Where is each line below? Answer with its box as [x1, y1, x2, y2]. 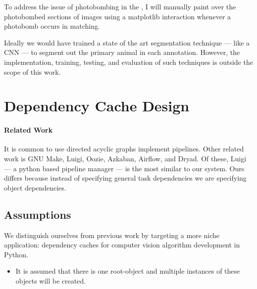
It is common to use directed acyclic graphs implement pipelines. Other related [4, 144, 244, 154]
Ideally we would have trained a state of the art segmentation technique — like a [4, 37, 250, 48]
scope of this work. [4, 66, 61, 77]
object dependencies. [4, 182, 66, 193]
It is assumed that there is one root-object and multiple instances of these [15, 266, 240, 276]
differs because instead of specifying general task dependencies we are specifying [4, 173, 247, 183]
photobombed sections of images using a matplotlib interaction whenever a [4, 11, 231, 21]
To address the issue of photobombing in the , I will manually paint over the [4, 1, 236, 11]
